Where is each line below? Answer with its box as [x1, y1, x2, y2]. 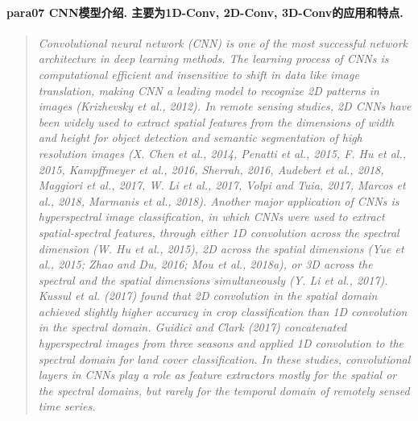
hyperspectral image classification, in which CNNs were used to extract [38, 208, 385, 225]
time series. [38, 398, 96, 415]
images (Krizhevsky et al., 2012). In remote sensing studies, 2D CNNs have [38, 98, 412, 115]
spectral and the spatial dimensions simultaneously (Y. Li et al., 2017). [38, 271, 388, 288]
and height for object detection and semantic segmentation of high [38, 129, 362, 146]
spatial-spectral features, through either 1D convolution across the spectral [38, 223, 399, 240]
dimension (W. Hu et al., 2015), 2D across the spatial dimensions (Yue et [38, 240, 404, 256]
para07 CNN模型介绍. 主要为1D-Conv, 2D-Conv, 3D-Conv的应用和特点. [6, 3, 404, 20]
